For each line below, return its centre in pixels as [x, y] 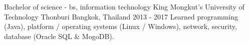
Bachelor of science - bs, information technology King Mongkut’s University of [124, 6]
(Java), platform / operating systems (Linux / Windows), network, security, [120, 26]
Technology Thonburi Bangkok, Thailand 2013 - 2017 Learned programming [121, 16]
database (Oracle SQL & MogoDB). [59, 36]
